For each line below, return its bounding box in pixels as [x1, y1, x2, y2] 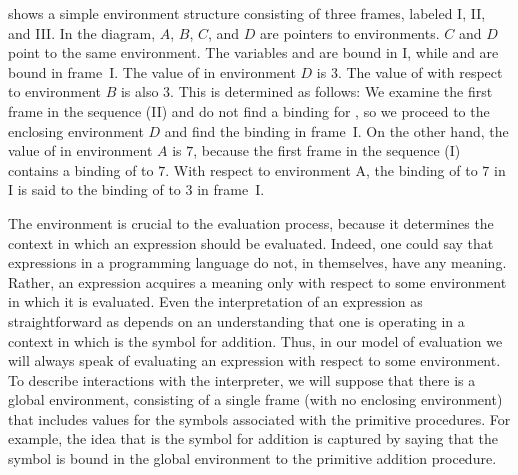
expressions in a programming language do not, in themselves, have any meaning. [8, 252, 507, 273]
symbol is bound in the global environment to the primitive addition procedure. [8, 448, 497, 469]
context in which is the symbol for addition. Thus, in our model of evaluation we [8, 330, 503, 351]
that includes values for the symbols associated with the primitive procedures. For [8, 408, 511, 429]
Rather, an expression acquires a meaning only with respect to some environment [8, 271, 507, 292]
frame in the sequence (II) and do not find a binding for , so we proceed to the [8, 100, 490, 121]
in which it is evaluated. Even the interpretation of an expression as [8, 291, 423, 312]
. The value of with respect [337, 61, 503, 82]
